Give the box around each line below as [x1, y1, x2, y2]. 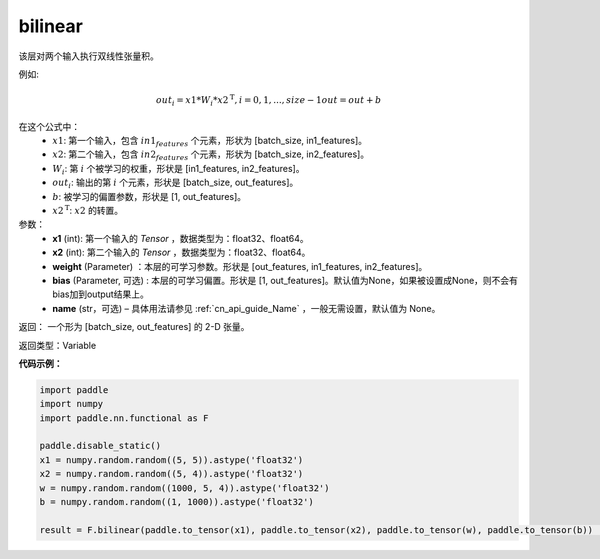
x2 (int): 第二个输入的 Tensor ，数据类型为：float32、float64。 [52, 246, 311, 259]
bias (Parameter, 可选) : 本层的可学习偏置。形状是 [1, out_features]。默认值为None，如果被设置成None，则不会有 [52, 274, 519, 286]
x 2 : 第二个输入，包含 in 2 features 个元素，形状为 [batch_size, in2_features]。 [52, 148, 370, 163]
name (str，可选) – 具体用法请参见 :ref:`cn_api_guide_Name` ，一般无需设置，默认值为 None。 [52, 302, 441, 314]
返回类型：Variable [18, 339, 97, 351]
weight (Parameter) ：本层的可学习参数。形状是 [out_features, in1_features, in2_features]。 [52, 260, 428, 272]
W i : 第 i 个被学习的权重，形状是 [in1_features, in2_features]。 [52, 162, 305, 177]
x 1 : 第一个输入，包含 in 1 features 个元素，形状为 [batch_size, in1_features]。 [52, 135, 368, 149]
